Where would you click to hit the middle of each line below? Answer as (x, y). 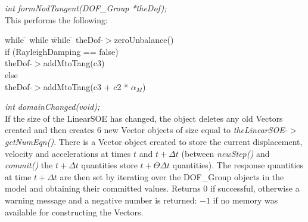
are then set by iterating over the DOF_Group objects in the (172, 176)
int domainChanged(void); (52, 107)
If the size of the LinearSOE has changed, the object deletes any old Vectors (144, 118)
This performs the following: (56, 19)
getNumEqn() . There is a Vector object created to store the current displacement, (154, 141)
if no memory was (245, 200)
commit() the (29, 165)
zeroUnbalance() (144, 40)
